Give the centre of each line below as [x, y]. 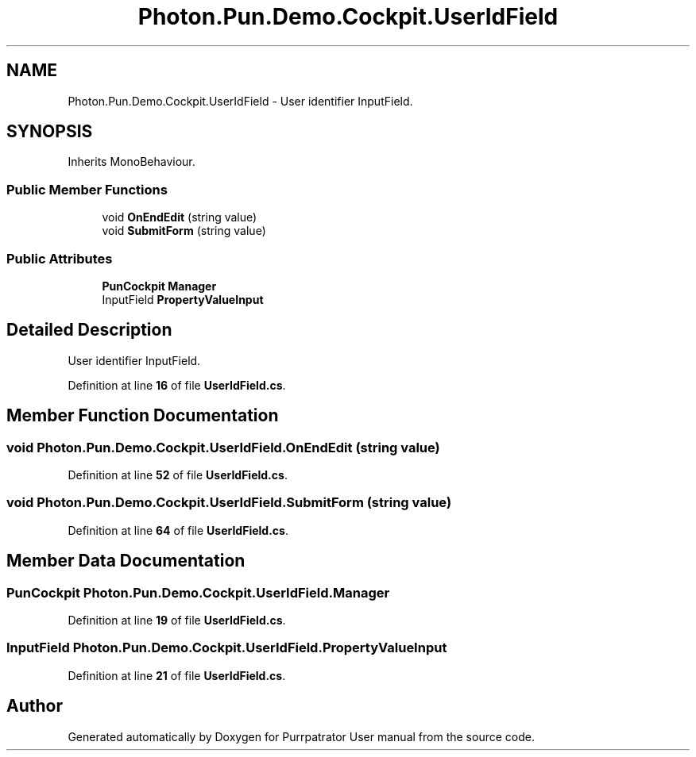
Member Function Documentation [143, 416]
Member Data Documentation [126, 561]
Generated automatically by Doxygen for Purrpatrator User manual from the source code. [301, 736]
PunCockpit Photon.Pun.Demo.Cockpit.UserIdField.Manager [198, 592]
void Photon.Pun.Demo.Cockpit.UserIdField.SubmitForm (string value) [229, 503]
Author [35, 706]
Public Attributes [60, 258]
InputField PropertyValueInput [183, 299]
